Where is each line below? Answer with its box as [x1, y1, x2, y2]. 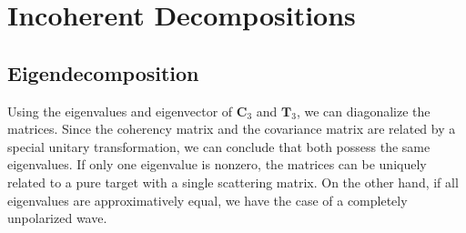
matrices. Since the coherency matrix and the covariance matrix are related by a [7, 119, 456, 138]
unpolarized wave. [7, 208, 107, 228]
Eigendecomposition [7, 58, 199, 86]
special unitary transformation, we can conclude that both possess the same [7, 137, 431, 156]
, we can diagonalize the [296, 101, 431, 120]
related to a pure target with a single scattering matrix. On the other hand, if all [7, 172, 459, 191]
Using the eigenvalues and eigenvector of [7, 101, 233, 120]
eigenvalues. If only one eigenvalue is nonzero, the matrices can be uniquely [7, 155, 427, 174]
